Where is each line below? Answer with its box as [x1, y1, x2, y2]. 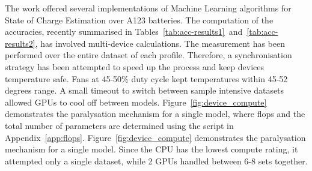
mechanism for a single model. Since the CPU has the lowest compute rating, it [5, 143, 298, 155]
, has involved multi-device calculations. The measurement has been [35, 37, 286, 49]
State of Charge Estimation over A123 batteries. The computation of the [5, 13, 274, 26]
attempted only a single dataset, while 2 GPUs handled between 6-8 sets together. [5, 154, 308, 167]
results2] [5, 37, 35, 49]
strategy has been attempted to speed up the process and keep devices [5, 60, 264, 73]
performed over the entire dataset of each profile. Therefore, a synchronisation [5, 49, 292, 61]
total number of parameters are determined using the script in [5, 119, 234, 131]
